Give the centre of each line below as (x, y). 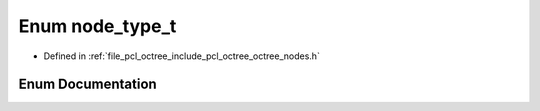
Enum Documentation (87, 84)
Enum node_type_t (97, 26)
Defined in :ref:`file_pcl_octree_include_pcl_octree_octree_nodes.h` (181, 56)
